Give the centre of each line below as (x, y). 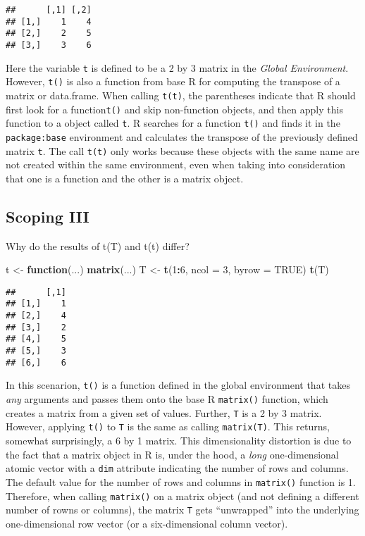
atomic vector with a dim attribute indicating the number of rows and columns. (177, 468)
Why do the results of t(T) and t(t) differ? (98, 245)
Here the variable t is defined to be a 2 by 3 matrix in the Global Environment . (177, 67)
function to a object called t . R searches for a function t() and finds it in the (173, 123)
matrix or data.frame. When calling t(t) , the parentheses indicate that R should (181, 95)
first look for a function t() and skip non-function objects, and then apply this (174, 109)
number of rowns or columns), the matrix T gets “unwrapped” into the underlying (182, 510)
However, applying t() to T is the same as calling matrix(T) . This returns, (168, 426)
